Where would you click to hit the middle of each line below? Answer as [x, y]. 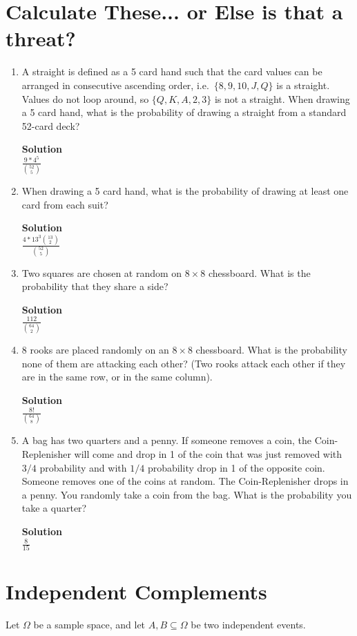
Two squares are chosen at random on [102, 272]
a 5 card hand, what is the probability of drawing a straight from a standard [184, 112]
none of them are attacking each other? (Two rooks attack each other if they [184, 363]
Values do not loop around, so [85, 98]
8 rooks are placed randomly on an [95, 350]
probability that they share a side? [95, 286]
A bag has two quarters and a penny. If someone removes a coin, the [167, 440]
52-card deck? [51, 125]
